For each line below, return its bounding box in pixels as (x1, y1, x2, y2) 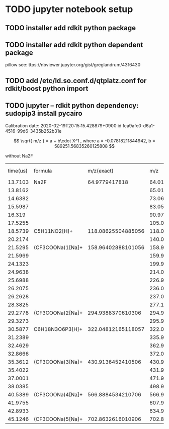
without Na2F (5, 152, 34, 159)
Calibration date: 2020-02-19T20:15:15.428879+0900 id (5, 122, 122, 129)
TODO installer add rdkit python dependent (5, 40, 143, 49)
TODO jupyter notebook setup (5, 4, 133, 15)
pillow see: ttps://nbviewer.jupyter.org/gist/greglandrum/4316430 (5, 62, 141, 68)
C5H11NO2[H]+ (33, 227, 73, 234)
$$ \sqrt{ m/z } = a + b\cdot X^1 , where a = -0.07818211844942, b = (13, 137, 156, 144)
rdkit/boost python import (5, 84, 89, 93)
